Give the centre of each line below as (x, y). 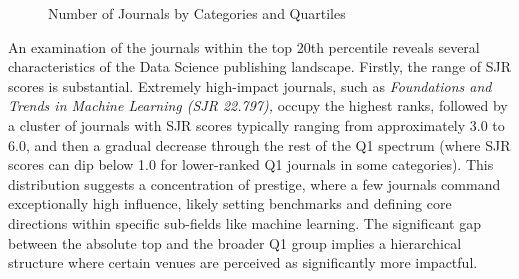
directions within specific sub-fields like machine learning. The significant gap (244, 222)
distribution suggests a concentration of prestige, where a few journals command (254, 183)
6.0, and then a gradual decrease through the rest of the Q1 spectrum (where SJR (259, 144)
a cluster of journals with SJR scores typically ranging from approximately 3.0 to (256, 124)
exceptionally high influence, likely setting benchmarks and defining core (230, 203)
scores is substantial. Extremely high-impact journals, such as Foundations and (250, 85)
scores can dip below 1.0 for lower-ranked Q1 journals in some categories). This (251, 164)
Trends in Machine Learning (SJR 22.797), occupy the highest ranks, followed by (258, 105)
